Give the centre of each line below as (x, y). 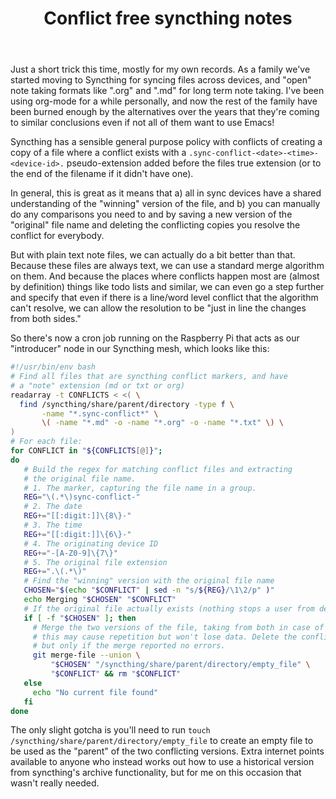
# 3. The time (53, 525)
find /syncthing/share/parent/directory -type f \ (127, 404)
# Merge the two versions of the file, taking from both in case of (178, 627)
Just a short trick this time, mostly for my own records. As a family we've (160, 69)
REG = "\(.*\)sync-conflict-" (82, 497)
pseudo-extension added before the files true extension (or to (194, 163)
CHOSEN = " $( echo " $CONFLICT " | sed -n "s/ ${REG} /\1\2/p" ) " (149, 590)
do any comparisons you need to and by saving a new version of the (151, 214)
